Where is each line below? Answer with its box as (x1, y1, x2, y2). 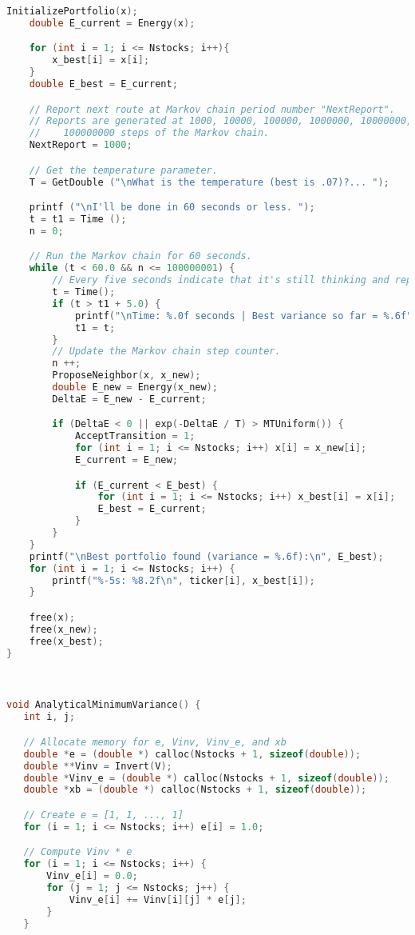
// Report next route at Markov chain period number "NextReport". (29, 103, 395, 115)
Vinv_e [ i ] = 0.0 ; (46, 870, 138, 882)
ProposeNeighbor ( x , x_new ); (52, 370, 201, 382)
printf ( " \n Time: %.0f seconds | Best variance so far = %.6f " (74, 310, 413, 322)
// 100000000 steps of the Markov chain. (29, 127, 270, 139)
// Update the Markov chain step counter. (52, 346, 281, 358)
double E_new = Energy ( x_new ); (52, 382, 218, 394)
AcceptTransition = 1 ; (74, 430, 196, 442)
